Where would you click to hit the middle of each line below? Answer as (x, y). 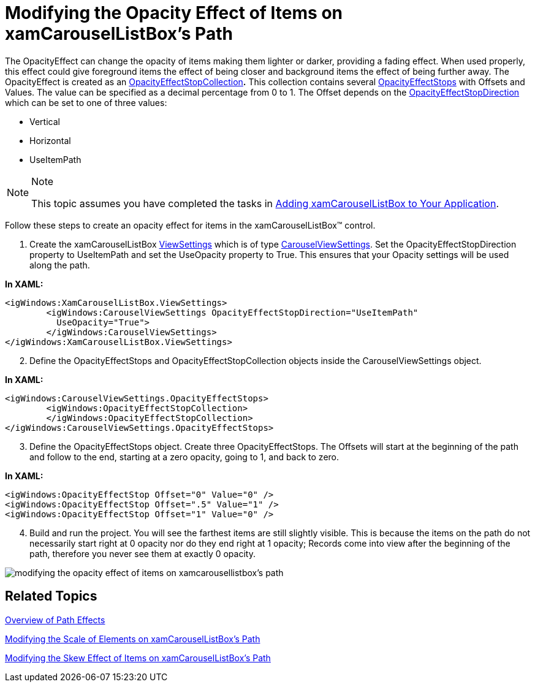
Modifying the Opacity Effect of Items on (174, 13)
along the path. (60, 265)
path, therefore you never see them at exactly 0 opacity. (142, 553)
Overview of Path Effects (55, 620)
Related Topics (51, 596)
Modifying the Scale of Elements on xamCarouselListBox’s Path (133, 639)
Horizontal (50, 140)
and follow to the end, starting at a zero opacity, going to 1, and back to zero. (184, 457)
